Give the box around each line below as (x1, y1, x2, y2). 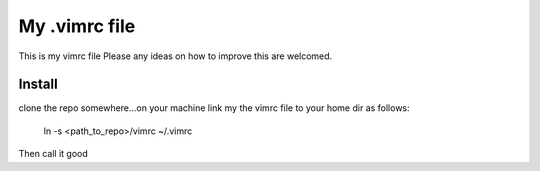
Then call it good (18, 148, 89, 160)
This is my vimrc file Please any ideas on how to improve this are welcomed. (18, 50, 333, 62)
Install (18, 76, 59, 93)
